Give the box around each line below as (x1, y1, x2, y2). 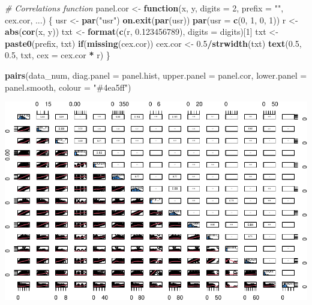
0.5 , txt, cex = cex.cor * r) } (5, 49, 110, 61)
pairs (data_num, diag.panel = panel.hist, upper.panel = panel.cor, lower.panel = (5, 68, 307, 81)
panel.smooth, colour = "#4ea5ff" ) (5, 80, 131, 93)
